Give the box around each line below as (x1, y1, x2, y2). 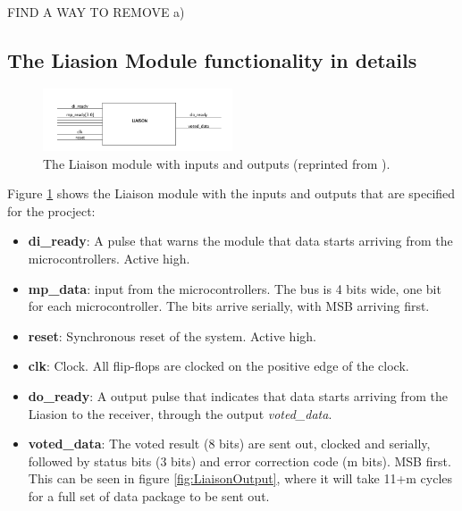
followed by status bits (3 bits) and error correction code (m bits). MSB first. (28, 451, 451, 470)
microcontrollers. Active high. (28, 248, 190, 267)
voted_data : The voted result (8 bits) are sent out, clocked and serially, (28, 434, 431, 453)
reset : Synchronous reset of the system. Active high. (28, 326, 316, 345)
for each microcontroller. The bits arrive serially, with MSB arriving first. (28, 297, 430, 315)
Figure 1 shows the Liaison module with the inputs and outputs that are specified (7, 184, 456, 203)
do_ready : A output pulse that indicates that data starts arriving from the (28, 386, 448, 405)
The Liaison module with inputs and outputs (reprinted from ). (43, 154, 391, 172)
